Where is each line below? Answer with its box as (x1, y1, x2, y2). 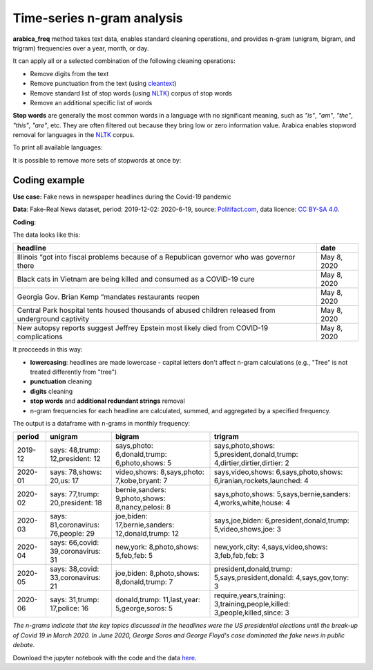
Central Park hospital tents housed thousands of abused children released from (17, 305, 276, 315)
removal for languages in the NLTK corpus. (12, 131, 135, 139)
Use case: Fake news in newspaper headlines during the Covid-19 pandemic (12, 192, 231, 201)
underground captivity (17, 314, 90, 324)
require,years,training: (213, 590, 286, 600)
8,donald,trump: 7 (115, 577, 173, 587)
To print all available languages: (12, 143, 103, 152)
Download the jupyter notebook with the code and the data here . (12, 653, 197, 662)
